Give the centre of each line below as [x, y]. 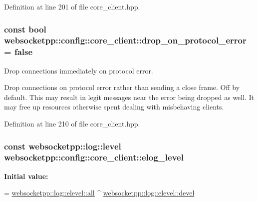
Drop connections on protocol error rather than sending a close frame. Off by [122, 87]
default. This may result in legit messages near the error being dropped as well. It [129, 97]
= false [18, 52]
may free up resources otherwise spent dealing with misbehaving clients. [114, 107]
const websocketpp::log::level [63, 146]
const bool [25, 29]
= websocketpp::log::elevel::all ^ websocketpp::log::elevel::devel [99, 193]
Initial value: [26, 176]
